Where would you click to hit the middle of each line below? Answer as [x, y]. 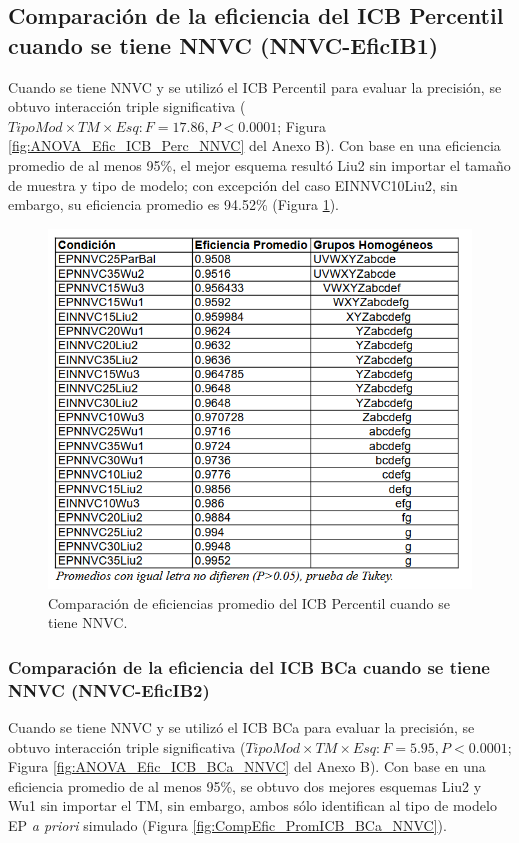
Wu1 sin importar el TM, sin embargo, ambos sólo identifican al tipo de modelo [252, 805]
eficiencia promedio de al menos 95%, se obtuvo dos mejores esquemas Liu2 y [245, 785]
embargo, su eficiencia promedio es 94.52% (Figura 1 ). [174, 204]
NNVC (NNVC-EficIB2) [109, 689]
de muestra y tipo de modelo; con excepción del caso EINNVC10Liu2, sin [233, 184]
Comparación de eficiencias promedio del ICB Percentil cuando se [249, 602]
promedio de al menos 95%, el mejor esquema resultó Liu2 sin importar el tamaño [259, 164]
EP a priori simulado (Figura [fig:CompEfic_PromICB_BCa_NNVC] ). [227, 824]
